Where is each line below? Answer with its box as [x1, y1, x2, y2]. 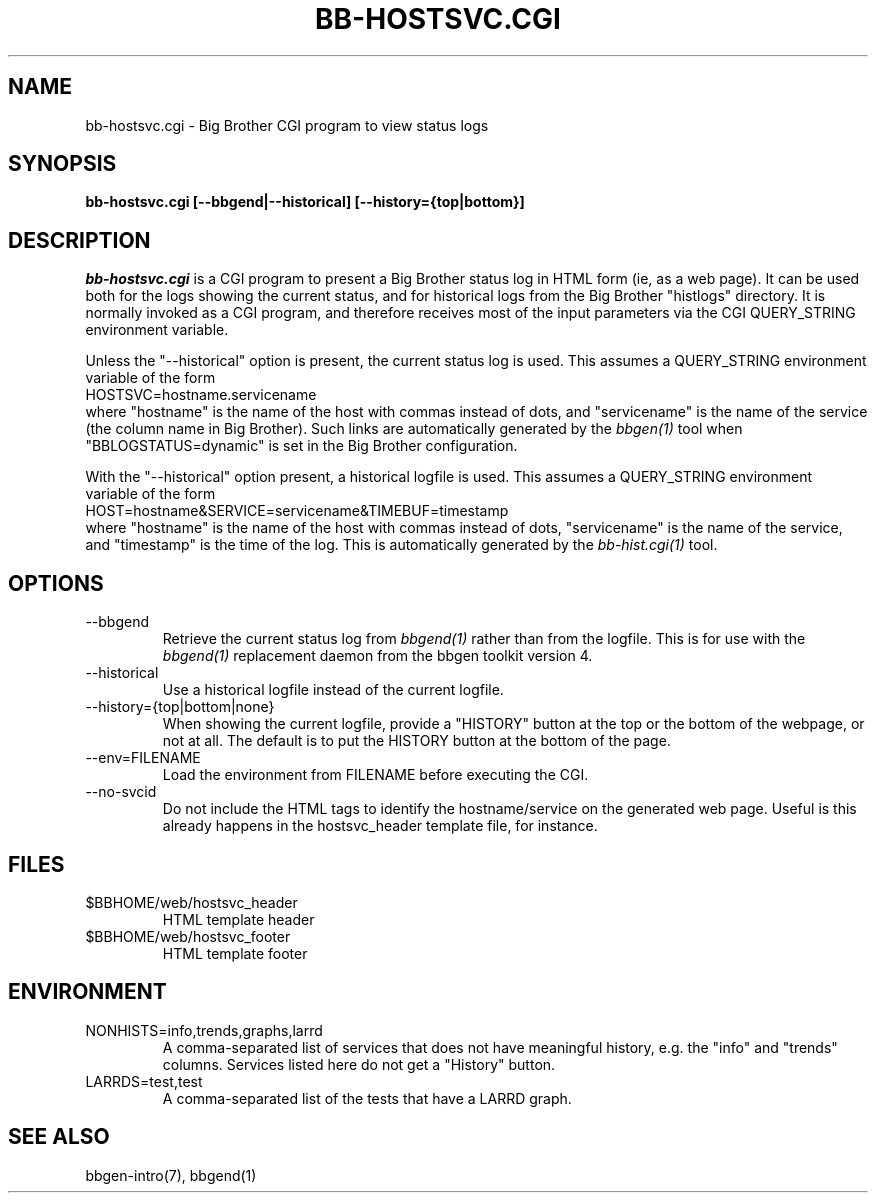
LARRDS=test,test [85, 1072, 203, 1090]
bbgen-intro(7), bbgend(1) [85, 1166, 257, 1184]
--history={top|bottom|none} [85, 698, 275, 716]
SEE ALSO [8, 1124, 110, 1150]
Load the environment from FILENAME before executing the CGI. [162, 766, 589, 784]
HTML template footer [162, 944, 308, 962]
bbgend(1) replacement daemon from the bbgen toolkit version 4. [162, 647, 593, 665]
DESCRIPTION [8, 227, 151, 253]
